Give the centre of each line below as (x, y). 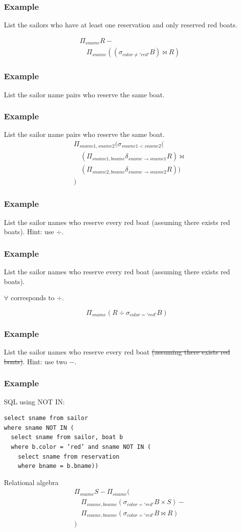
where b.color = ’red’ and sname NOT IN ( (81, 447)
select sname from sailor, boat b (67, 437)
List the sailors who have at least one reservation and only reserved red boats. (121, 25)
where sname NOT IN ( (39, 428)
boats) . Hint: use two (35, 361)
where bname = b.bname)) (58, 466)
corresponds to (33, 298)
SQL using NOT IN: (34, 401)
